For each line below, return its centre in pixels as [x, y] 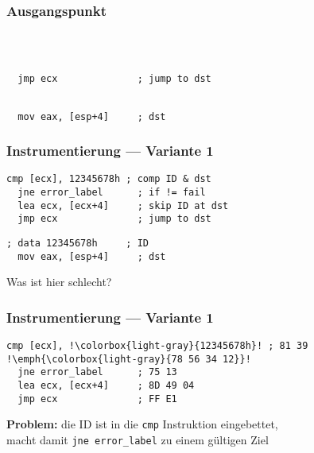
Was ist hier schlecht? [59, 282]
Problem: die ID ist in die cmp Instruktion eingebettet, [142, 424]
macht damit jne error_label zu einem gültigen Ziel [138, 440]
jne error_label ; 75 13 [97, 372]
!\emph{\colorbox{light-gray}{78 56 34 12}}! [129, 359]
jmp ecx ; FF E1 [97, 399]
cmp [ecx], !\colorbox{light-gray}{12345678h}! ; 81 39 [157, 346]
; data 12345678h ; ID [78, 243]
